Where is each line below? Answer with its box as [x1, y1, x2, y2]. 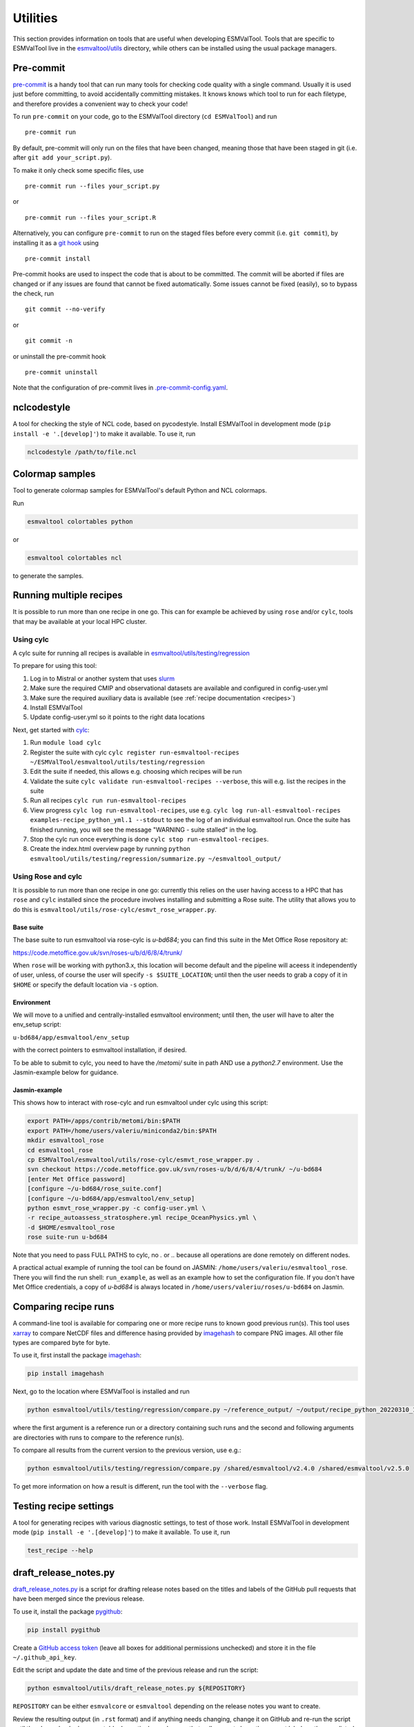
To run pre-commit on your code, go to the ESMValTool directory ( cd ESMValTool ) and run [12, 113, 277, 121]
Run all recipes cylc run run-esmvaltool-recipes [30, 796, 187, 805]
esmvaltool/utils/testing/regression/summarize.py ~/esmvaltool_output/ [30, 855, 282, 863]
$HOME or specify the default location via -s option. [12, 980, 159, 989]
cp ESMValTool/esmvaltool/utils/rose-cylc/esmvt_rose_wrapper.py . [27, 1156, 261, 1163]
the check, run [12, 289, 55, 298]
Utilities [12, 10, 58, 26]
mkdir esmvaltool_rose [27, 1136, 104, 1145]
